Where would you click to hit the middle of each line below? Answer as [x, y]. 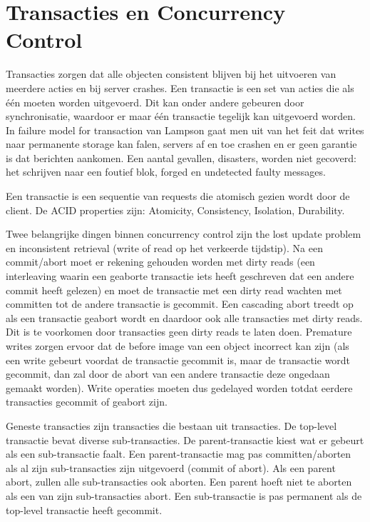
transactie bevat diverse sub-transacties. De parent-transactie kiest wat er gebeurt [185, 440]
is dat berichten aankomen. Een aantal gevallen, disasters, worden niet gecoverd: [181, 157]
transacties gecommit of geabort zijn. [87, 402]
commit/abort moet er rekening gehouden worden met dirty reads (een [160, 262]
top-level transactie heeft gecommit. [84, 510]
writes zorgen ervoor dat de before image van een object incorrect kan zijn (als [178, 346]
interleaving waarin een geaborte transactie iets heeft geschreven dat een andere [180, 276]
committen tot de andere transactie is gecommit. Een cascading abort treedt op [180, 304]
